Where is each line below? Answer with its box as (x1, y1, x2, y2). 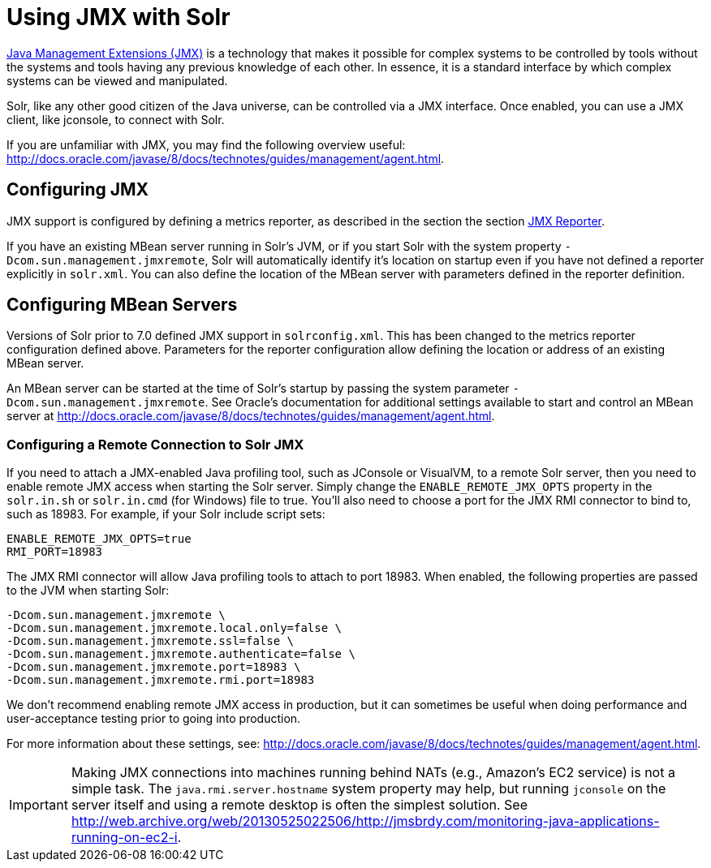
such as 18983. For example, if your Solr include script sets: (6, 507, 325, 522)
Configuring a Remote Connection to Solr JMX (6, 436, 304, 453)
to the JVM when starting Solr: (6, 583, 170, 598)
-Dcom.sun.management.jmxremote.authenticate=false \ (6, 647, 355, 661)
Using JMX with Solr (6, 3, 231, 31)
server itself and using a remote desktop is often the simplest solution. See (71, 797, 528, 814)
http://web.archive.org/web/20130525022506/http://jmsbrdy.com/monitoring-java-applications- (71, 813, 660, 830)
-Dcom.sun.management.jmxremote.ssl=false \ (6, 634, 295, 648)
